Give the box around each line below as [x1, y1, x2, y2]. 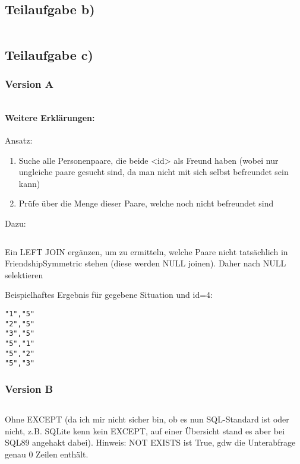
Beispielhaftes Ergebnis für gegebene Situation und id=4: [5, 288, 213, 301]
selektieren [5, 268, 43, 281]
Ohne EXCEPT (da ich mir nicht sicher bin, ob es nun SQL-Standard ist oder [5, 413, 289, 425]
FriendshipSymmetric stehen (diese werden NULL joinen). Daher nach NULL [5, 257, 286, 269]
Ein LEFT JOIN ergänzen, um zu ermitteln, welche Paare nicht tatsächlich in [5, 245, 288, 258]
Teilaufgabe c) [5, 45, 93, 63]
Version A [5, 76, 54, 91]
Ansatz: [5, 134, 33, 146]
